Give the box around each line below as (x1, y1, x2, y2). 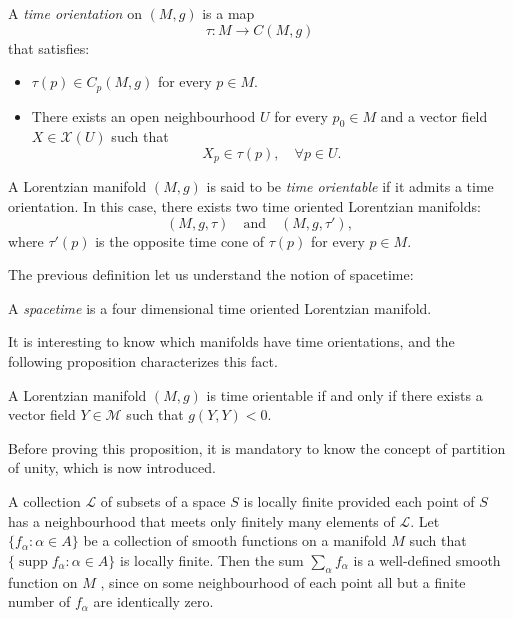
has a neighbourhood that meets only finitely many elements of (8, 510, 395, 531)
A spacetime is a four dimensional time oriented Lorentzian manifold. (8, 297, 432, 318)
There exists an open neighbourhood (31, 105, 256, 126)
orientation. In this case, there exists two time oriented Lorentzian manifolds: (8, 196, 481, 217)
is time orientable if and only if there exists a (206, 384, 483, 405)
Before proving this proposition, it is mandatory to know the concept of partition (8, 437, 506, 458)
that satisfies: (8, 37, 90, 58)
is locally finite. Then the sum (120, 549, 304, 570)
